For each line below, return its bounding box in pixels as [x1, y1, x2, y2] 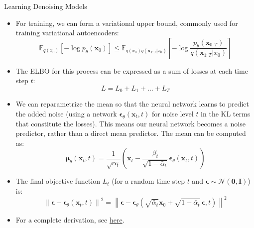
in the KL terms [201, 109, 251, 119]
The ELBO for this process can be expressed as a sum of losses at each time [15, 65, 248, 76]
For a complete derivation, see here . [15, 215, 125, 225]
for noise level [152, 109, 194, 119]
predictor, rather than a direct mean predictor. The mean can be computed [15, 128, 246, 138]
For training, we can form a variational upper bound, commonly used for [15, 17, 238, 28]
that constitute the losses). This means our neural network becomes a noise [15, 118, 246, 128]
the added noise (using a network [15, 109, 117, 119]
